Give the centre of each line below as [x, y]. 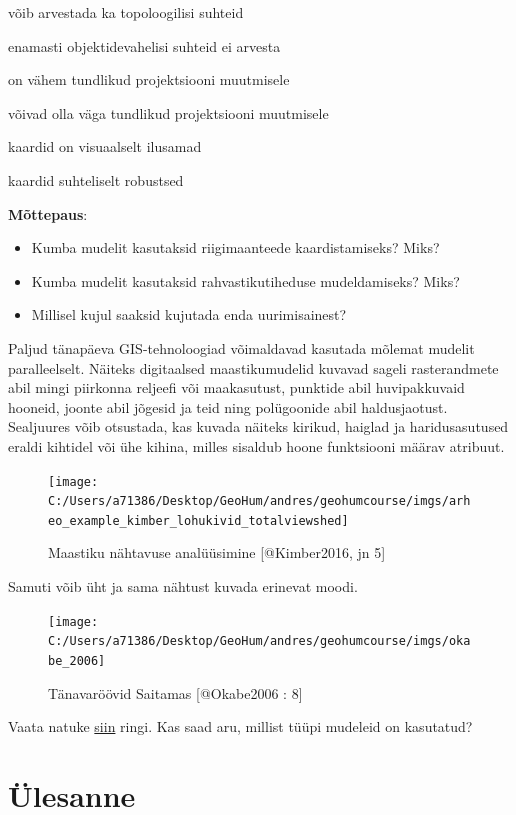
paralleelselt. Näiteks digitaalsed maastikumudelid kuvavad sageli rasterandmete [253, 367]
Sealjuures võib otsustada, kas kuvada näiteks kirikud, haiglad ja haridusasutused [258, 426]
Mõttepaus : [48, 213]
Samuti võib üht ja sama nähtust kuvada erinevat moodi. [183, 586]
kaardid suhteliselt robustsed [96, 179]
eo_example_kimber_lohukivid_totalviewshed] [198, 520]
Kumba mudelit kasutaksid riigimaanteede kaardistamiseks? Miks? [235, 247]
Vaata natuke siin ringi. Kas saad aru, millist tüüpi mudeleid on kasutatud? [240, 726]
